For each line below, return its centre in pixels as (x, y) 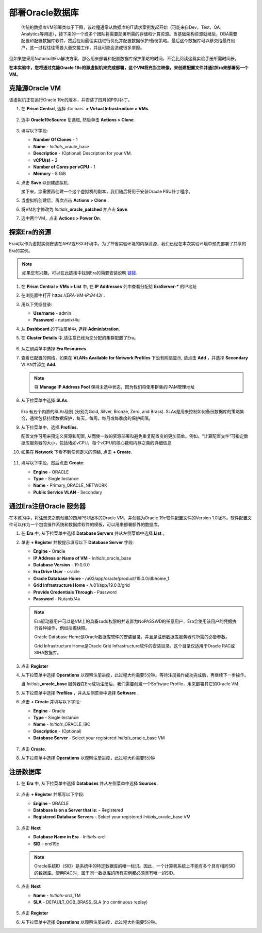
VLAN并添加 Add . (39, 365)
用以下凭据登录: (37, 304)
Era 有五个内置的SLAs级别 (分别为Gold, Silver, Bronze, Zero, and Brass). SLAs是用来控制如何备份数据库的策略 (131, 411)
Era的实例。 (21, 251)
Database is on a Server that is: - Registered (78, 810)
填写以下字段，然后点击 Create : (53, 463)
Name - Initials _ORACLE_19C (62, 724)
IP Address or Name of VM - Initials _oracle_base (82, 558)
